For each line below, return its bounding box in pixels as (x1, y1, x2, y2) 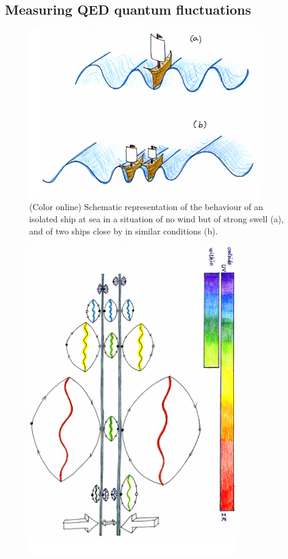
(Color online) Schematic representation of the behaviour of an (29, 200, 264, 213)
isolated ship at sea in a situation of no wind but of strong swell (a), (29, 213, 284, 225)
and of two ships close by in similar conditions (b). (29, 224, 218, 237)
